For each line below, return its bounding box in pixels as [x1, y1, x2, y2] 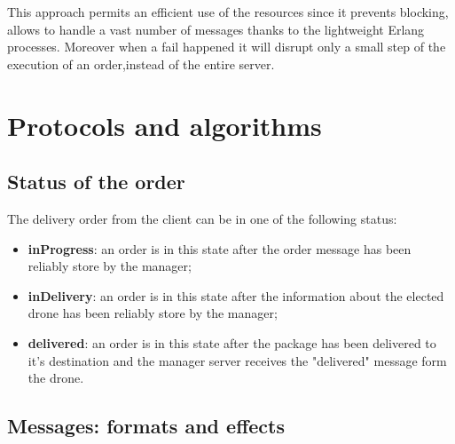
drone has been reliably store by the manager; [27, 304, 278, 322]
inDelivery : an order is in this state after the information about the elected [27, 286, 444, 305]
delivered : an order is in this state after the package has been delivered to [27, 333, 436, 352]
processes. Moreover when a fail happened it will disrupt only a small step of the [7, 37, 446, 56]
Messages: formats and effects [7, 412, 285, 440]
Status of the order [7, 168, 185, 195]
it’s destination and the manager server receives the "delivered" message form [27, 351, 447, 369]
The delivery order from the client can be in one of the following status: [7, 209, 397, 227]
